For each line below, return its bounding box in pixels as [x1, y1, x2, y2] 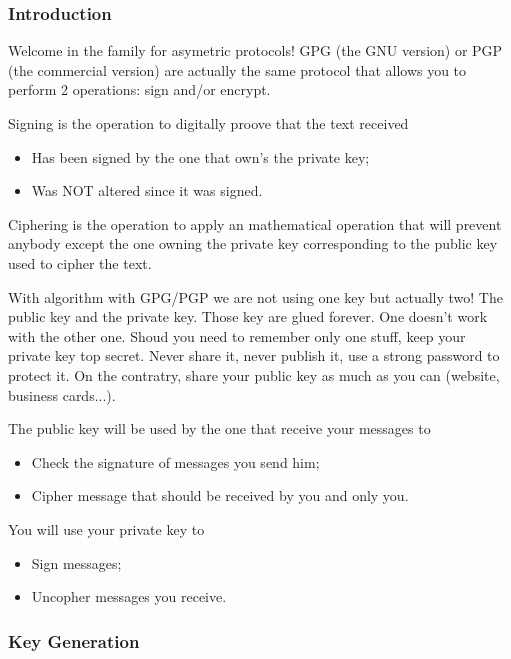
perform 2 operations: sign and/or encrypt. [8, 79, 271, 100]
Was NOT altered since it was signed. [31, 180, 263, 201]
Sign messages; [31, 552, 122, 573]
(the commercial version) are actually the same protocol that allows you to [8, 59, 467, 80]
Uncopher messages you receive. [31, 586, 227, 607]
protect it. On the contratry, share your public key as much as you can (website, [8, 364, 500, 385]
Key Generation [8, 628, 140, 653]
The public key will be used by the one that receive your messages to [8, 418, 431, 439]
